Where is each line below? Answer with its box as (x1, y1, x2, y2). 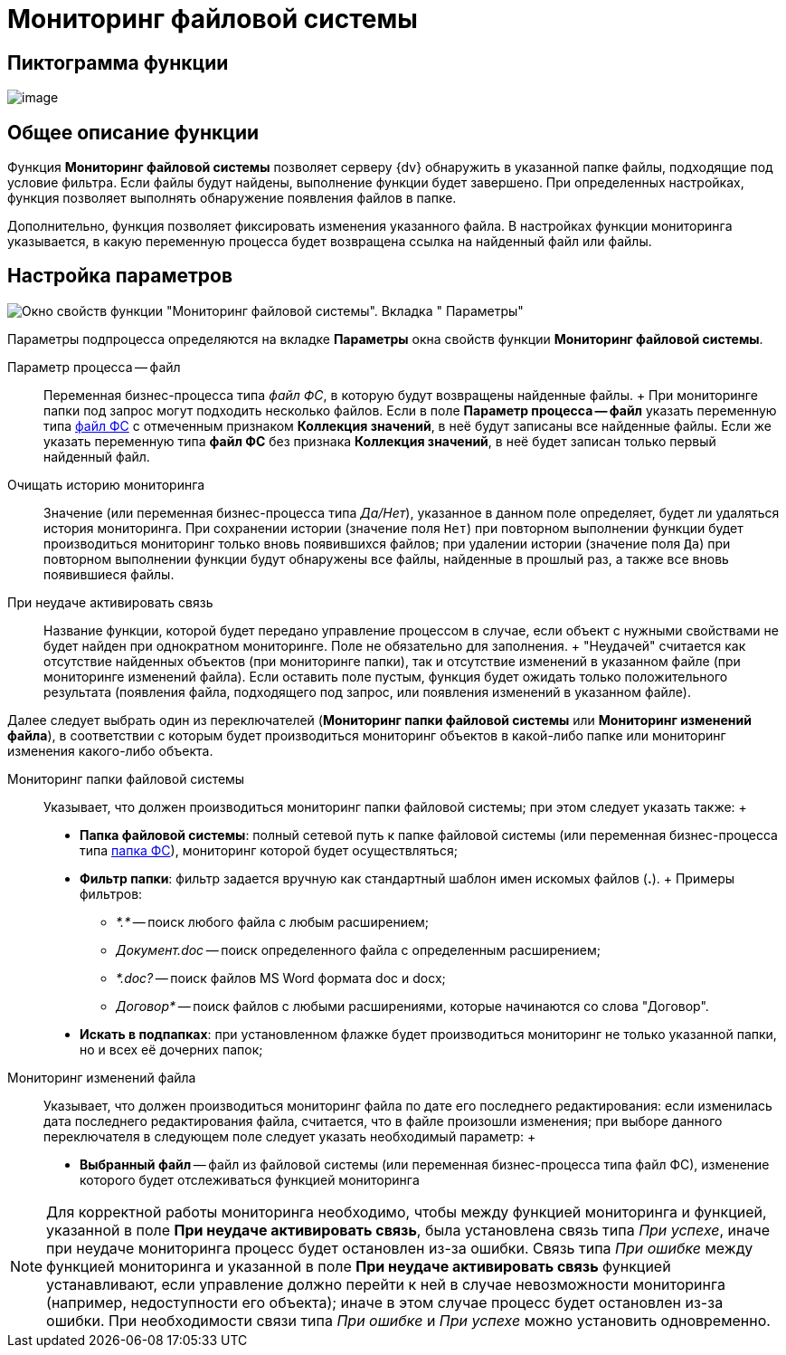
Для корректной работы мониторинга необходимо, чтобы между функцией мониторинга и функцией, (46, 1202, 767, 1221)
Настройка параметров (7, 264, 233, 288)
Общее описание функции (7, 120, 260, 144)
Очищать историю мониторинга (7, 476, 205, 492)
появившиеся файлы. (43, 566, 175, 582)
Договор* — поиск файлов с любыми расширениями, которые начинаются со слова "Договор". (116, 997, 709, 1014)
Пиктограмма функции (7, 51, 229, 74)
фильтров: (80, 885, 143, 902)
